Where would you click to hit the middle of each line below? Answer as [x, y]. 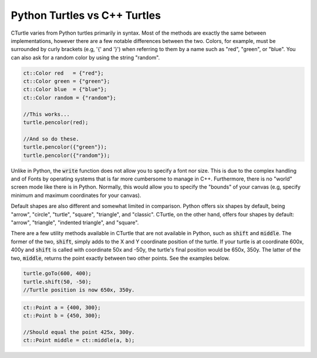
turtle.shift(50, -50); [58, 282]
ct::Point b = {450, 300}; [62, 316]
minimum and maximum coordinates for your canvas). [76, 195]
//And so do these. [51, 139]
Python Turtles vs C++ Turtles [86, 15]
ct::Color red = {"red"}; [63, 73]
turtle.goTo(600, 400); [58, 274]
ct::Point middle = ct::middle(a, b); [79, 340]
